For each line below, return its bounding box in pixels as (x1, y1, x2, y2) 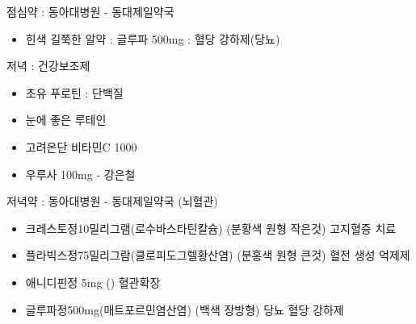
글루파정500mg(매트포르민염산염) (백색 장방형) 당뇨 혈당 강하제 (25, 301, 344, 318)
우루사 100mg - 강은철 (25, 165, 136, 182)
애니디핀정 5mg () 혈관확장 (25, 273, 161, 290)
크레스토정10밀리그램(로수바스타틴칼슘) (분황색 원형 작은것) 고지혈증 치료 (25, 219, 397, 236)
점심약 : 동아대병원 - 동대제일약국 (6, 3, 174, 19)
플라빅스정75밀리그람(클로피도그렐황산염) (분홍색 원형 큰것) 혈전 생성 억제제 (25, 247, 410, 264)
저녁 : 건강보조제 (6, 57, 90, 74)
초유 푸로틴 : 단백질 (25, 84, 124, 101)
